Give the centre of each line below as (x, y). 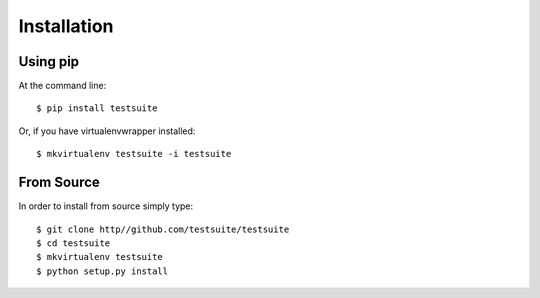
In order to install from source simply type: (106, 206)
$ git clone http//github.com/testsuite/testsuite (163, 229)
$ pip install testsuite (97, 108)
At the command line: (62, 86)
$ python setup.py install (102, 271)
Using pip (49, 61)
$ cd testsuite (73, 243)
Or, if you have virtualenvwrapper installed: (107, 131)
